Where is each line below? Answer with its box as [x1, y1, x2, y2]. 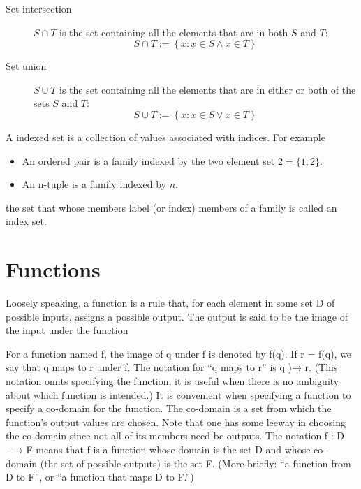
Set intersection [6, 1, 72, 15]
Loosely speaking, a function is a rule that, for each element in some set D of [6, 295, 335, 310]
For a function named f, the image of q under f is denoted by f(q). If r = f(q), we [6, 346, 352, 360]
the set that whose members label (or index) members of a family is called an [6, 200, 337, 214]
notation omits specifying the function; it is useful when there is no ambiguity [6, 374, 339, 388]
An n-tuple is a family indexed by [22, 177, 167, 191]
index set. [6, 214, 47, 228]
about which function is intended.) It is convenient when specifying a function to [6, 387, 351, 402]
